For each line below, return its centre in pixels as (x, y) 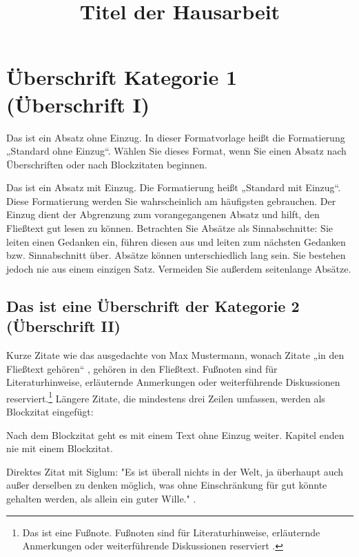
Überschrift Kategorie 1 (122, 77)
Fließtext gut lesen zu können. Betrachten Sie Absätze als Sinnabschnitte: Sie (170, 228)
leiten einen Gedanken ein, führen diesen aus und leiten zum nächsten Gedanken (176, 241)
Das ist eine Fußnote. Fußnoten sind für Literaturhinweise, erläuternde (171, 532)
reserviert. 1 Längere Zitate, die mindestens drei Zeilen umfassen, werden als (166, 397)
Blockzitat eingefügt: (50, 412)
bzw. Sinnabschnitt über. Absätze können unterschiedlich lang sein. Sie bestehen (176, 255)
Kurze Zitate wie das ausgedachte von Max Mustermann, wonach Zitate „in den (175, 355)
